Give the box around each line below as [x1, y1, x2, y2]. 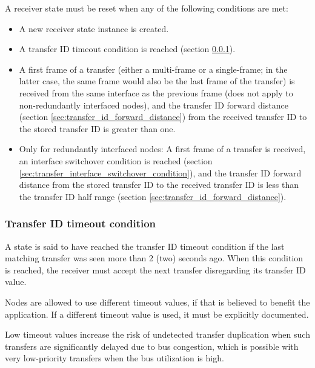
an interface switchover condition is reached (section [19, 154, 213, 167]
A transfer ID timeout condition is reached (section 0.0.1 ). [19, 42, 236, 55]
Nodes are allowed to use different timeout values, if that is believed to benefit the [5, 295, 310, 308]
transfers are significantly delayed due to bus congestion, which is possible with [5, 340, 299, 352]
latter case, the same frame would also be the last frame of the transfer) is [19, 75, 295, 87]
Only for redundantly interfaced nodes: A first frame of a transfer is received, [19, 142, 306, 155]
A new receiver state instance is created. [19, 22, 169, 35]
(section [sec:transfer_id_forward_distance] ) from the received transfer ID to [19, 110, 307, 123]
